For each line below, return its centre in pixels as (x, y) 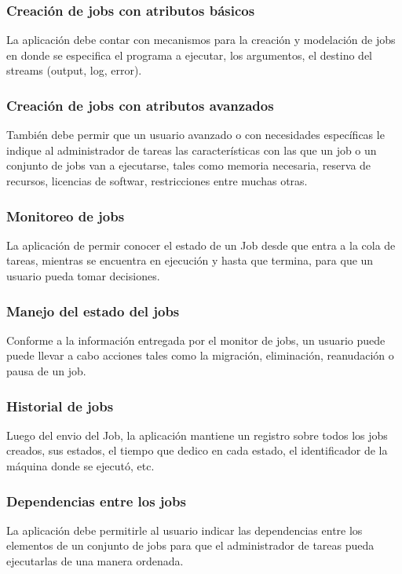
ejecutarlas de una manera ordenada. (95, 561)
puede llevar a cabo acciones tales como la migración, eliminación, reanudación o (200, 355)
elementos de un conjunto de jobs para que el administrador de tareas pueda (190, 545)
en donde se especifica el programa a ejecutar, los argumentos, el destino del (189, 55)
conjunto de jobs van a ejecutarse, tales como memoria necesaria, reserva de (189, 165)
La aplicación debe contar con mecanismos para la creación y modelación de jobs (201, 40)
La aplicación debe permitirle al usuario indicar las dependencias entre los (185, 530)
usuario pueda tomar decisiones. (83, 276)
